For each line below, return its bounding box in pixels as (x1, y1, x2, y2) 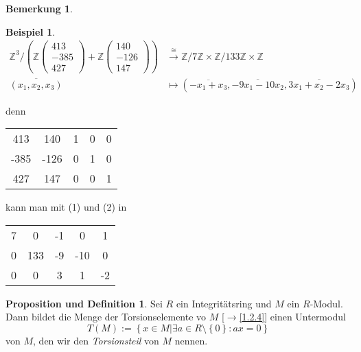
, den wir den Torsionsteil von (33, 333, 159, 348)
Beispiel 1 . (5, 24, 56, 38)
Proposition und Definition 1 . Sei (5, 296, 163, 310)
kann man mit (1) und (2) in (5, 200, 127, 214)
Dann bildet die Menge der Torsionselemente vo (5, 309, 207, 324)
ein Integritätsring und (176, 296, 272, 310)
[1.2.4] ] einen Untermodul (239, 309, 346, 324)
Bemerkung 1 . (5, 1, 73, 15)
